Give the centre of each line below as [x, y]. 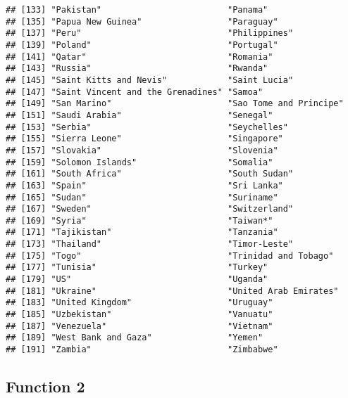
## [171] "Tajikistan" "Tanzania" [142, 232]
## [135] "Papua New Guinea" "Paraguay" [142, 21]
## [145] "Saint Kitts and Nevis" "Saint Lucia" [150, 80]
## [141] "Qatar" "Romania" [139, 57]
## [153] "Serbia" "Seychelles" [147, 127]
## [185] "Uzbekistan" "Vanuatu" [139, 315]
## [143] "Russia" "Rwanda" [137, 69]
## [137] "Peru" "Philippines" [150, 33]
